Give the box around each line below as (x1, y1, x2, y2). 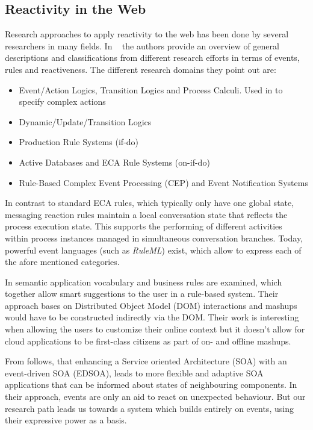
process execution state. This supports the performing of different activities (5, 220, 282, 232)
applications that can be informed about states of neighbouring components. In (5, 378, 297, 391)
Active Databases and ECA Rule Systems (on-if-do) (19, 155, 210, 168)
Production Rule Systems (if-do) (19, 136, 138, 148)
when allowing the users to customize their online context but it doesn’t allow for (5, 323, 305, 335)
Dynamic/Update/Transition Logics (19, 115, 152, 128)
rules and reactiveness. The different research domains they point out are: (5, 63, 276, 75)
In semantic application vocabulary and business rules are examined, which (5, 275, 282, 288)
